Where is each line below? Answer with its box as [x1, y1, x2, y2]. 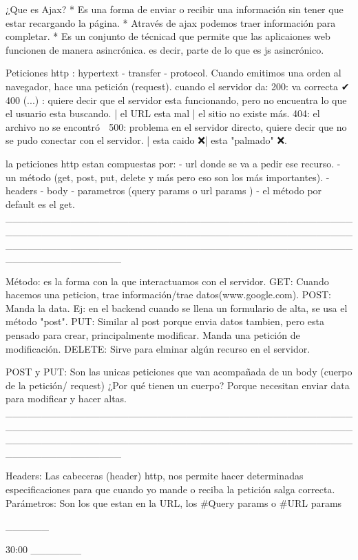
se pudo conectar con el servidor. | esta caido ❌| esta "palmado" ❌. [6, 133, 287, 147]
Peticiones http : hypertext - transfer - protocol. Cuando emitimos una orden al [6, 65, 341, 80]
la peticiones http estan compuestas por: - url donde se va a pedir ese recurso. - [6, 156, 341, 170]
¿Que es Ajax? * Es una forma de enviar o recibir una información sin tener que [6, 2, 344, 16]
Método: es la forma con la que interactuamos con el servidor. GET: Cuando [6, 273, 329, 288]
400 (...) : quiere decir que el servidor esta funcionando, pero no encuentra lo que [6, 92, 347, 107]
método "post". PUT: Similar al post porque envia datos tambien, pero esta [6, 314, 324, 329]
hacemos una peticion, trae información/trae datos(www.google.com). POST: [6, 287, 331, 302]
